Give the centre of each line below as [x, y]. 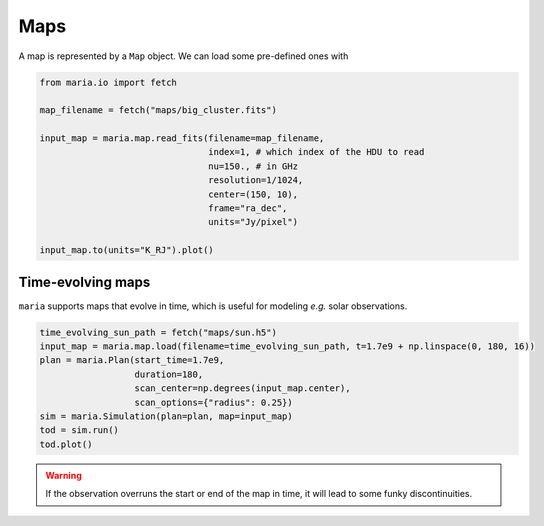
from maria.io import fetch [108, 82]
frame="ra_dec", [248, 208]
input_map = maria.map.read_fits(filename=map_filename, [182, 138]
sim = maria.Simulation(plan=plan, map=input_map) [166, 416]
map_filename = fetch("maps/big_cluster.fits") [158, 110]
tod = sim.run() [79, 430]
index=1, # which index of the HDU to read [316, 152]
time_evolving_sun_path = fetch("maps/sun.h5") [158, 332]
